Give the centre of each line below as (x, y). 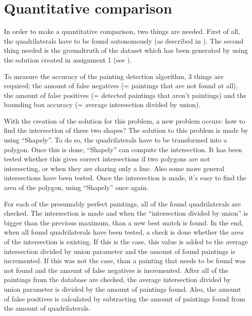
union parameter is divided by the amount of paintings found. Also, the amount (123, 289)
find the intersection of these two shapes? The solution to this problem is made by (126, 130)
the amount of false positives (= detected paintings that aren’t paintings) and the (125, 95)
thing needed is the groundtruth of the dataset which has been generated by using (126, 50)
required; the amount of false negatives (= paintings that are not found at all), (121, 86)
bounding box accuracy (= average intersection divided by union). (102, 104)
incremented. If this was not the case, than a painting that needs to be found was (125, 261)
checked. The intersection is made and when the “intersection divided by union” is (126, 213)
